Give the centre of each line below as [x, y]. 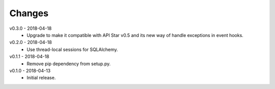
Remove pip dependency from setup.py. [69, 64]
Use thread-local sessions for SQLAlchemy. [72, 49]
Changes [29, 13]
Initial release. [41, 78]
